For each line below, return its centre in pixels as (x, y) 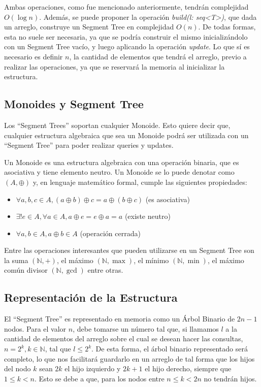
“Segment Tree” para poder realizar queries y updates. (89, 145)
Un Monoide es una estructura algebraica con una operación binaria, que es (122, 162)
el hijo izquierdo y (93, 368)
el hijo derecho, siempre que (188, 368)
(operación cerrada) (110, 233)
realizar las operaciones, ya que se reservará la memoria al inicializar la (115, 66)
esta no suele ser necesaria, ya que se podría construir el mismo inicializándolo (126, 36)
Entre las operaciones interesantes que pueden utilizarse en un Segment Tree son (129, 250)
